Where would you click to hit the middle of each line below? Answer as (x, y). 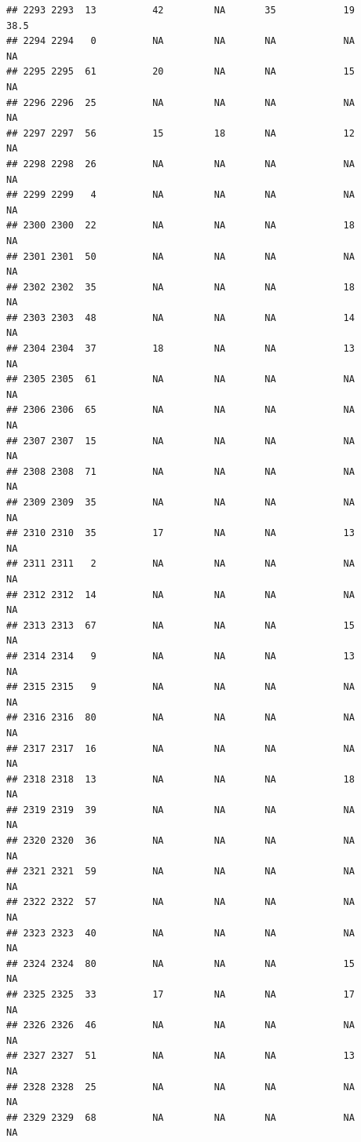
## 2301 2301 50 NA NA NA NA (180, 256)
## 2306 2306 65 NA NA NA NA (180, 410)
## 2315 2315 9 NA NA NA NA (180, 687)
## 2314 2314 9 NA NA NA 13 (180, 656)
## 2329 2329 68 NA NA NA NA (180, 1117)
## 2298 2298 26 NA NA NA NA (180, 164)
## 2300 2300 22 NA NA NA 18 (180, 226)
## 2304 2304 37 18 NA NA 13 (180, 349)
